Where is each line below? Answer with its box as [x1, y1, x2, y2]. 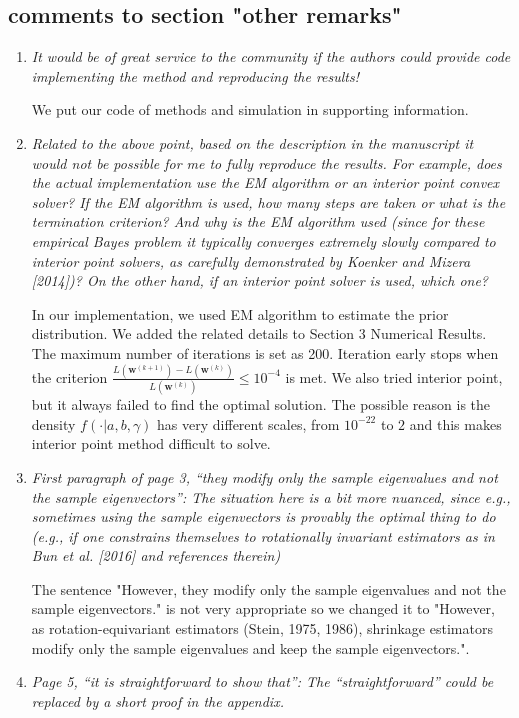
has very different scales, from [157, 413, 340, 434]
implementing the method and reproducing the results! [31, 65, 360, 86]
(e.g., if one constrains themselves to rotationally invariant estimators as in [31, 525, 495, 546]
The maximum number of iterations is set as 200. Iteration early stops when [31, 342, 499, 363]
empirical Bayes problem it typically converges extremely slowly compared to [31, 230, 496, 251]
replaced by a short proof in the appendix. [31, 690, 284, 711]
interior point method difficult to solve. [31, 433, 271, 454]
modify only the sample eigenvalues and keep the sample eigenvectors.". [31, 637, 470, 658]
